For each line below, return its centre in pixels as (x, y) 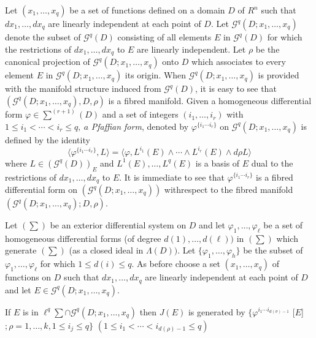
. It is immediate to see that (172, 177)
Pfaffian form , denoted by (140, 126)
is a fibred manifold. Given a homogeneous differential (210, 100)
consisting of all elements (164, 37)
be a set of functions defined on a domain (147, 10)
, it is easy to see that (236, 88)
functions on (28, 277)
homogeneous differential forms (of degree (83, 238)
